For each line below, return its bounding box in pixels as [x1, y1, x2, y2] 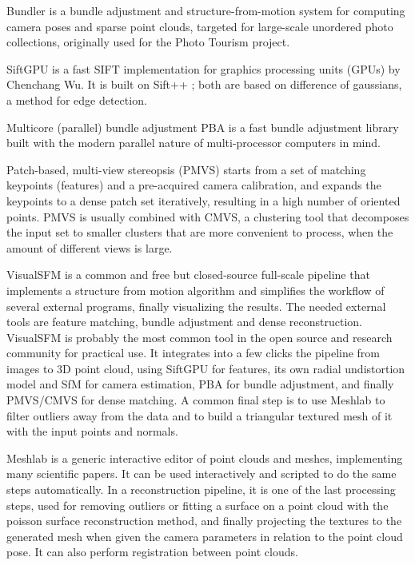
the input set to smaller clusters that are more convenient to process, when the [6, 224, 393, 241]
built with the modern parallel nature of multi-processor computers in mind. [6, 134, 381, 151]
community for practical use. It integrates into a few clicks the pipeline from [6, 344, 381, 361]
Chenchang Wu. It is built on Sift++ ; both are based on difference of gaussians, [6, 76, 402, 93]
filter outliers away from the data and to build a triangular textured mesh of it [6, 407, 393, 424]
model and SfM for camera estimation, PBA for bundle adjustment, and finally [6, 376, 394, 392]
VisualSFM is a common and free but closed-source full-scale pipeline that [6, 266, 370, 283]
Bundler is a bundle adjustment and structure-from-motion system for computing [6, 2, 405, 18]
